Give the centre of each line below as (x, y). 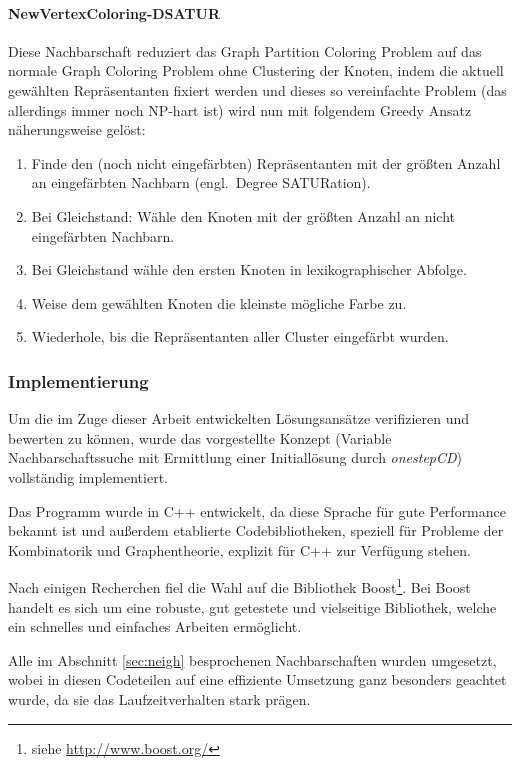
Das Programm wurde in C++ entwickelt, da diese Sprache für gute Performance (257, 510)
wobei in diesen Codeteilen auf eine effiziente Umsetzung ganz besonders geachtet (257, 679)
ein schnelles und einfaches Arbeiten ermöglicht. (155, 626)
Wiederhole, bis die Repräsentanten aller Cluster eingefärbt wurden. (240, 336)
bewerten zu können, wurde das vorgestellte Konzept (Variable (200, 437)
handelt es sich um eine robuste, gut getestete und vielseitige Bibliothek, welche (252, 606)
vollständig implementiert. (88, 476)
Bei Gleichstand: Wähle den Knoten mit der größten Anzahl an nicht (243, 215)
